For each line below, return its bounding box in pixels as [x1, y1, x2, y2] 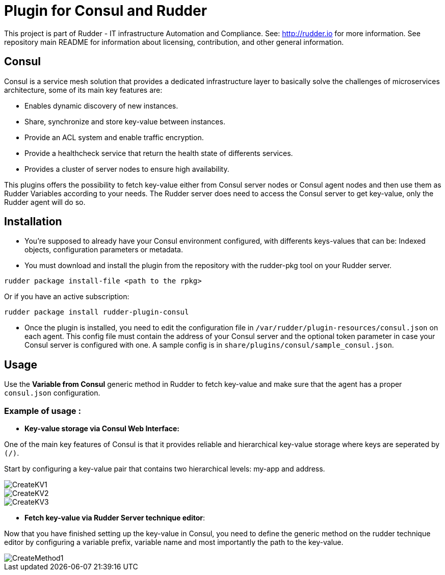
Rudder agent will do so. [4, 197, 86, 206]
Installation [4, 215, 62, 228]
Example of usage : [4, 405, 81, 416]
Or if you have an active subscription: [4, 292, 129, 301]
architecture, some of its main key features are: [4, 85, 163, 94]
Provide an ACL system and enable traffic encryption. [24, 133, 204, 142]
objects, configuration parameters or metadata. [24, 245, 183, 254]
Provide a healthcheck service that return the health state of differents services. [24, 148, 293, 158]
